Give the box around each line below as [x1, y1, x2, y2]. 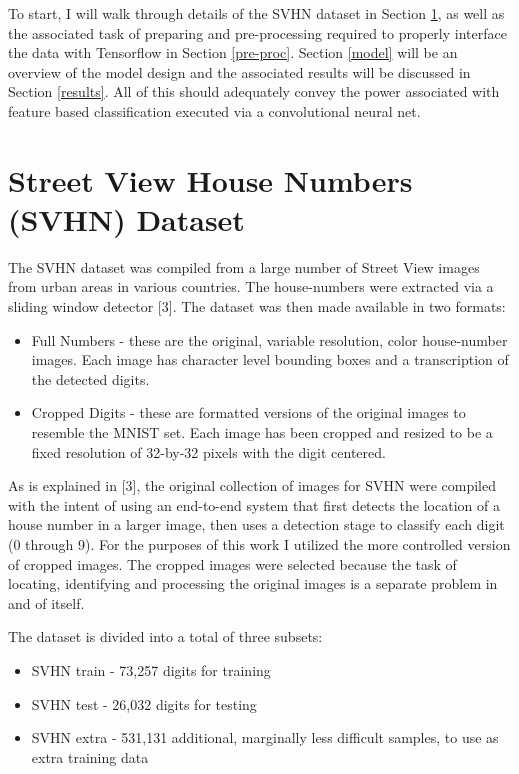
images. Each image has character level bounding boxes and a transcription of [31, 349, 509, 370]
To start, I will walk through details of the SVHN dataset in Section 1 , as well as [8, 3, 505, 23]
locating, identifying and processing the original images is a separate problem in [8, 573, 498, 594]
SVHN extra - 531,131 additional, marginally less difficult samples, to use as [31, 727, 499, 748]
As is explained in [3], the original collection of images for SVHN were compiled [8, 475, 496, 496]
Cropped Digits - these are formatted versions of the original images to [31, 402, 466, 423]
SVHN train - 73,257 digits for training [31, 659, 271, 680]
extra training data [31, 746, 149, 767]
